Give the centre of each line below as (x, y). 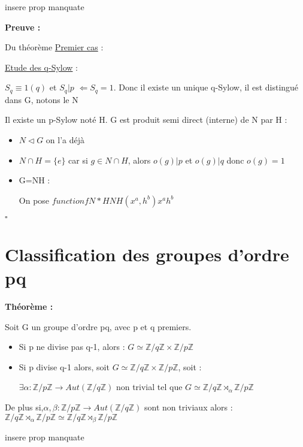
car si (78, 160)
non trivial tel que (149, 387)
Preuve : (23, 27)
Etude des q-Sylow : (42, 67)
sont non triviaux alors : (189, 407)
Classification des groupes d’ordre (147, 254)
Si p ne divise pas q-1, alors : (72, 347)
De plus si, (24, 407)
